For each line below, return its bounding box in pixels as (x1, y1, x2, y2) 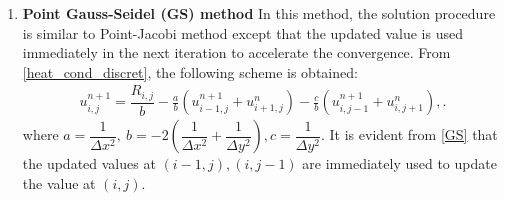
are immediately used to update (302, 153, 497, 174)
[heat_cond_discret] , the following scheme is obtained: (22, 61, 358, 82)
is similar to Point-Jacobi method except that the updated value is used (22, 22, 463, 43)
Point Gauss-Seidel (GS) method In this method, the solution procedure (22, 3, 496, 23)
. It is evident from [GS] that (321, 124, 498, 145)
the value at (22, 172, 96, 193)
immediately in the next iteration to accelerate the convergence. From (22, 42, 451, 63)
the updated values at (22, 153, 156, 174)
